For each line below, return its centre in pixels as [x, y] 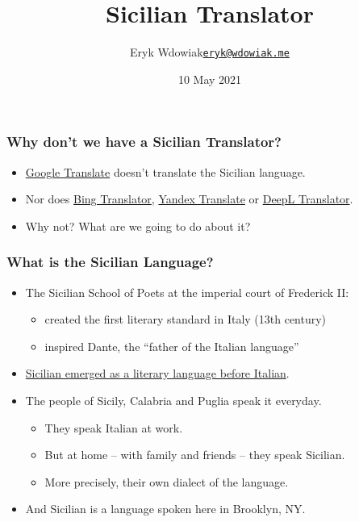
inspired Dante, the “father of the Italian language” [172, 346]
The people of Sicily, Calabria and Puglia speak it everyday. [173, 401]
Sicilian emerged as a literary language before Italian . [157, 373]
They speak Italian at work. [114, 427]
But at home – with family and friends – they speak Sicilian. [195, 455]
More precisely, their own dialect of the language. [167, 481]
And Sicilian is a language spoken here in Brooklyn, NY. [165, 509]
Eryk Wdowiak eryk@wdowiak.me [210, 52]
